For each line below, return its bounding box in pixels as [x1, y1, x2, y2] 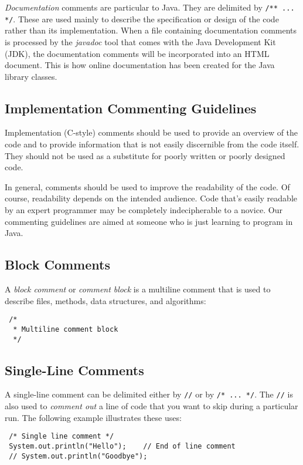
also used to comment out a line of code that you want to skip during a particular [5, 400, 298, 412]
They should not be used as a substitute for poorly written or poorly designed [5, 149, 285, 161]
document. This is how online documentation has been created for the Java [5, 59, 275, 71]
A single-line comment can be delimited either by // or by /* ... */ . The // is [5, 388, 293, 400]
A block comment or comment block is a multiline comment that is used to [5, 283, 271, 295]
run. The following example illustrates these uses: [5, 411, 182, 423]
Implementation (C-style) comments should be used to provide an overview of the [5, 126, 298, 139]
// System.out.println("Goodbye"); [9, 451, 148, 460]
